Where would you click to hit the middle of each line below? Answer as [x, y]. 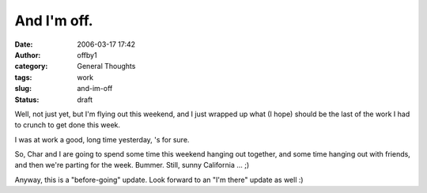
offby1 [87, 55]
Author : [28, 55]
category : [31, 66]
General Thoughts [106, 66]
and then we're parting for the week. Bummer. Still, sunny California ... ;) [132, 165]
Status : [27, 100]
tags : [23, 77]
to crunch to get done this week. [68, 125]
